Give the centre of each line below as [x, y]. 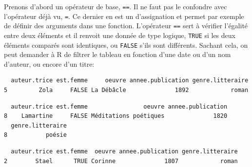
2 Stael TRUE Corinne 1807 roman [121, 161]
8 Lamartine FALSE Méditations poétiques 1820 [116, 116]
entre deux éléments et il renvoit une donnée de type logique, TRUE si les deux [120, 35]
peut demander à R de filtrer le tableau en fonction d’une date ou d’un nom [117, 54]
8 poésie [35, 135]
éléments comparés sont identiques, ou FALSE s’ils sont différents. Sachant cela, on [126, 45]
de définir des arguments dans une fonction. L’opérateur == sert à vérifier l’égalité [126, 26]
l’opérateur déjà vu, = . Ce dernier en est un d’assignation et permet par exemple [124, 16]
